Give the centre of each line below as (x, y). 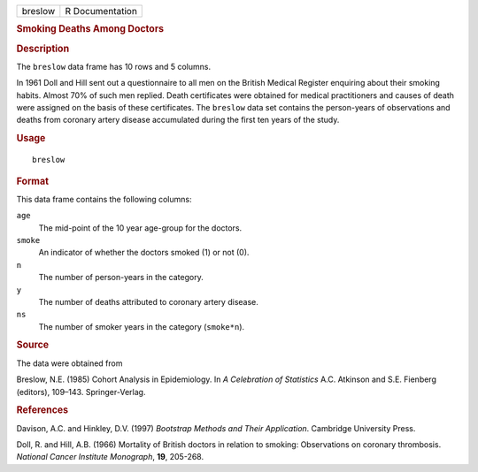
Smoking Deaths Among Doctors (90, 29)
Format (32, 181)
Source (33, 345)
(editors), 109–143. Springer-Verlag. (81, 392)
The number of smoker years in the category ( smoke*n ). (142, 326)
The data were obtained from (69, 363)
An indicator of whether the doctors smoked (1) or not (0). (144, 253)
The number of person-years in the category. (121, 278)
